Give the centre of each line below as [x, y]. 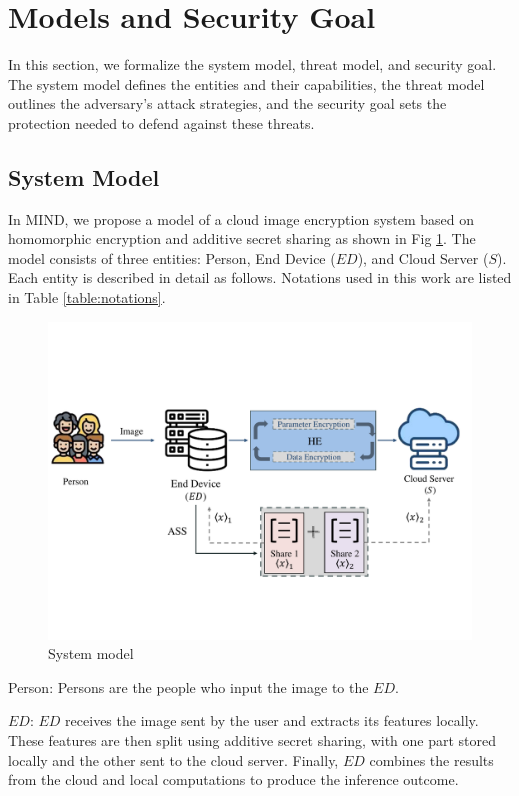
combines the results [431, 759]
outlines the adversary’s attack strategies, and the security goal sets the [227, 103]
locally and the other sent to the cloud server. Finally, [173, 759]
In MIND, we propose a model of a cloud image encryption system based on [241, 218]
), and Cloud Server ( [423, 257]
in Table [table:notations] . [87, 297]
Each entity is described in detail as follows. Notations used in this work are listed [260, 277]
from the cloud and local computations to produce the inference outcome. [233, 779]
